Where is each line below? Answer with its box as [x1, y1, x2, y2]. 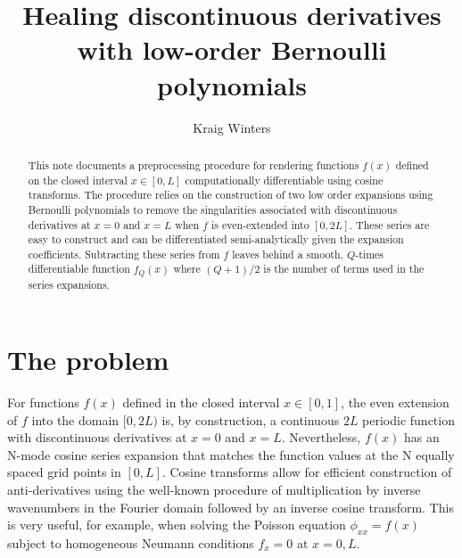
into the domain [31, 410, 120, 429]
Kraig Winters [193, 118, 271, 136]
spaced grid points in [7, 463, 121, 481]
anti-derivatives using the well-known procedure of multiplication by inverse [7, 480, 421, 498]
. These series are [349, 217, 430, 232]
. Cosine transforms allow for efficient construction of [161, 463, 452, 481]
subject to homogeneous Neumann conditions [7, 533, 254, 552]
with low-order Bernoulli [77, 31, 387, 68]
